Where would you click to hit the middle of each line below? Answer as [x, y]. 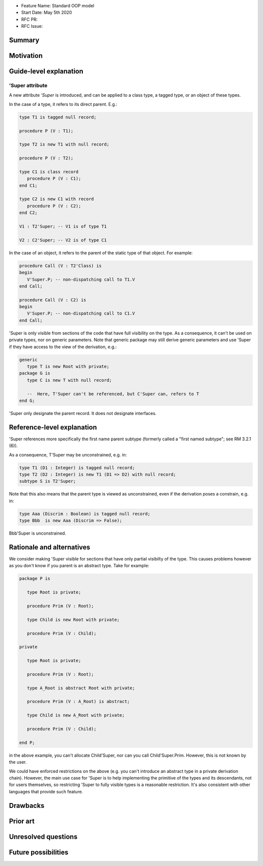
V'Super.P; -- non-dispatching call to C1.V [81, 313]
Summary [24, 40]
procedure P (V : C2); [54, 206]
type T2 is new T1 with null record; [64, 144]
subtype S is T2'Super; [48, 481]
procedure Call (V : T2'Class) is [60, 266]
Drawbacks [27, 805]
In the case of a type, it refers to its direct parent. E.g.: [63, 104]
